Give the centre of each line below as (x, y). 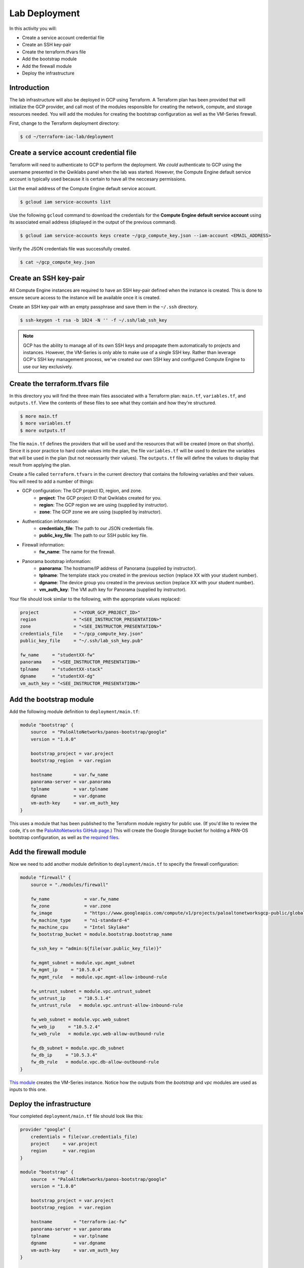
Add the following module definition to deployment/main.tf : (74, 712)
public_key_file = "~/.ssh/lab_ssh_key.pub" (82, 641)
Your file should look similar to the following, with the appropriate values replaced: (95, 599)
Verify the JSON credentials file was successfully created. (70, 249)
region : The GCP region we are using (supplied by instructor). (104, 505)
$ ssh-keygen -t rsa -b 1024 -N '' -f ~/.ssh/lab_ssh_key (93, 320)
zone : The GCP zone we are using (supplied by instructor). (101, 512)
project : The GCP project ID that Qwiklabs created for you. (100, 498)
